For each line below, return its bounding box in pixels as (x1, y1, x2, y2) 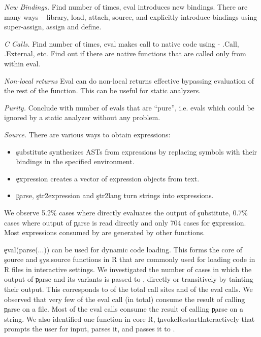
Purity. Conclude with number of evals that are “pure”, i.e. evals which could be (4, 102, 254, 113)
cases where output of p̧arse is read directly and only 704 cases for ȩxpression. (4, 217, 246, 228)
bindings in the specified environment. (16, 156, 135, 167)
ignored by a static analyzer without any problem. (4, 112, 160, 123)
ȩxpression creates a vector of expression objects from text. (16, 173, 200, 183)
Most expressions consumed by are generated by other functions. (4, 227, 205, 238)
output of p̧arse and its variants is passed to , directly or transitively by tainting (4, 274, 253, 284)
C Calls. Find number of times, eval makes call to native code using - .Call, (4, 38, 239, 49)
